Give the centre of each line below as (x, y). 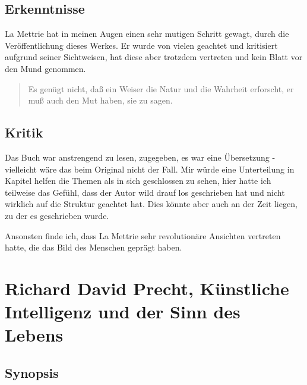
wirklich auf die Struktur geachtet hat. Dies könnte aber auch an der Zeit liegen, (151, 204)
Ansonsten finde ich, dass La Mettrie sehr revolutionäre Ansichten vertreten (143, 235)
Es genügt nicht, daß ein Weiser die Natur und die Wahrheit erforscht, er (161, 88)
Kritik (24, 132)
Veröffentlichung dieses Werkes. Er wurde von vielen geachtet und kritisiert (141, 45)
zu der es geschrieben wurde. (57, 215)
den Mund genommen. (45, 68)
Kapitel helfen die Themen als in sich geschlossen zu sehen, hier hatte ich (138, 181)
